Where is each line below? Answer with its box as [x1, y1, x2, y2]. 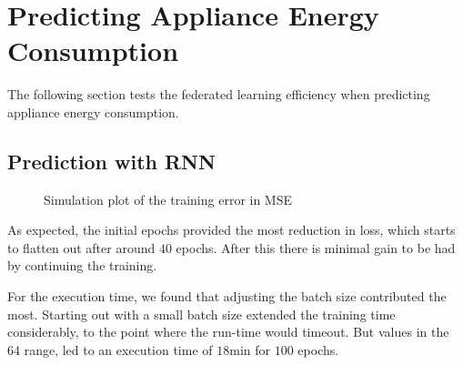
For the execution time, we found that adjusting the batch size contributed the [7, 287, 447, 306]
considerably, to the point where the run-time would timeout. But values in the [7, 322, 449, 341]
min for [229, 340, 271, 359]
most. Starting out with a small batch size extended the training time [7, 304, 396, 323]
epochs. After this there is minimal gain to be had [176, 238, 456, 257]
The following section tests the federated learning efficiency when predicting [7, 85, 430, 104]
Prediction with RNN [7, 147, 216, 175]
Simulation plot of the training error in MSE [44, 189, 293, 208]
